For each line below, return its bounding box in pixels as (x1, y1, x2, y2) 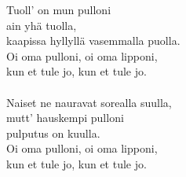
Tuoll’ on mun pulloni (6, 2, 111, 17)
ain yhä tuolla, (6, 17, 77, 33)
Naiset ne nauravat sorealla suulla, (6, 94, 172, 110)
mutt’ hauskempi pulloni (6, 109, 124, 126)
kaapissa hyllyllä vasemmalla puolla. (6, 32, 181, 49)
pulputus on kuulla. (6, 124, 100, 141)
